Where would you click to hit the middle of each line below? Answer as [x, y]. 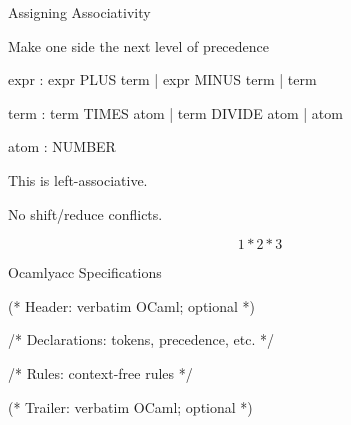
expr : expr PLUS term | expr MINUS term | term [162, 79]
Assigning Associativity [79, 12]
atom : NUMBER [62, 146]
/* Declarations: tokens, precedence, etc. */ [141, 339]
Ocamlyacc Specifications [85, 272]
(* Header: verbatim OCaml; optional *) [132, 305]
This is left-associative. [78, 179]
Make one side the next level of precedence [139, 45]
